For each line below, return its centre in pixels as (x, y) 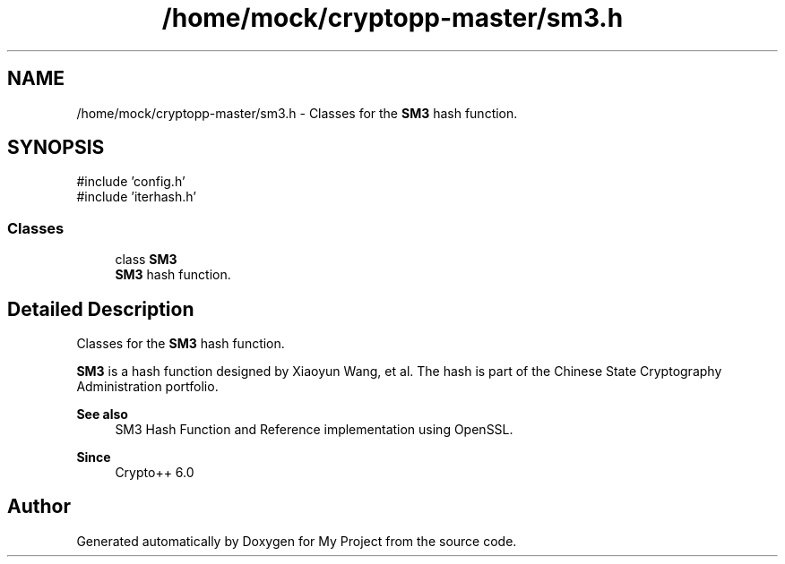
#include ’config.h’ (131, 182)
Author (39, 507)
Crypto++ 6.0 (155, 473)
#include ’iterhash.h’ (136, 197)
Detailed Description (101, 309)
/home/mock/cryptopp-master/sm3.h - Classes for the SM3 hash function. (297, 113)
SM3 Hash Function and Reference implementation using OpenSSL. (314, 430)
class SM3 (146, 260)
